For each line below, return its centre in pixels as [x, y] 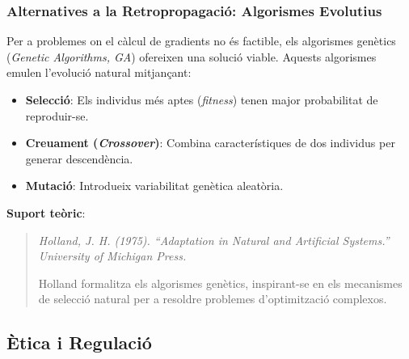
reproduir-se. [57, 115]
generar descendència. [79, 158]
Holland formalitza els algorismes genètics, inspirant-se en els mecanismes [220, 283]
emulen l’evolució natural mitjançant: [99, 72]
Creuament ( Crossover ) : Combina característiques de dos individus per [210, 143]
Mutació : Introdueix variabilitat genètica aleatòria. [154, 186]
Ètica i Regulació [79, 342]
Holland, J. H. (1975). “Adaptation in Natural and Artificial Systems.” [214, 240]
